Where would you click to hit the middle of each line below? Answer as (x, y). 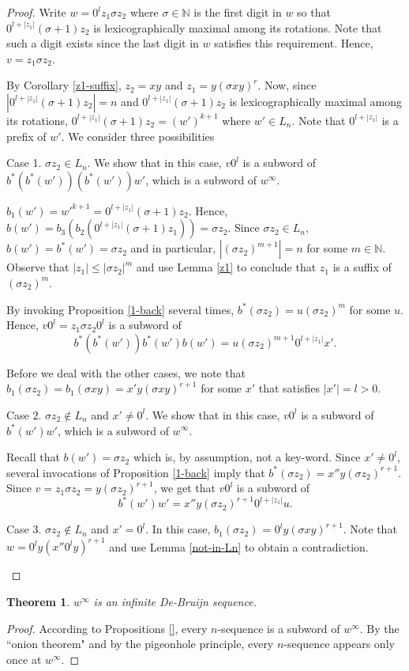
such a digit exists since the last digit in (103, 43)
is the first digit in (238, 12)
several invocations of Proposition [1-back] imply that (136, 472)
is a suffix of (362, 267)
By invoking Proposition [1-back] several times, (120, 309)
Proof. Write (36, 12)
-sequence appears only (339, 644)
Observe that (38, 267)
